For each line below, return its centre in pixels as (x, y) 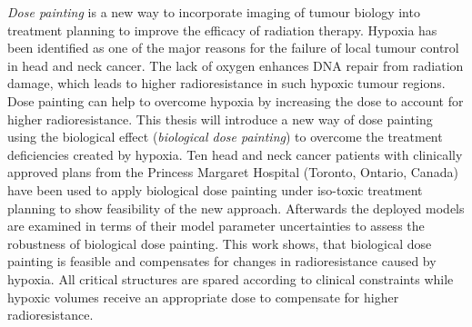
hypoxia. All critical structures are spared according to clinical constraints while (231, 278)
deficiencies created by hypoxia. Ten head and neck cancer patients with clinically (235, 154)
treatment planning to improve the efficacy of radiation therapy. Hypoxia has (222, 30)
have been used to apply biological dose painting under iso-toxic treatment (215, 189)
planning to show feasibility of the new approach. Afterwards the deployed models (236, 208)
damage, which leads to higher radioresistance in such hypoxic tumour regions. (226, 83)
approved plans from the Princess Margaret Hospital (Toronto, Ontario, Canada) (233, 172)
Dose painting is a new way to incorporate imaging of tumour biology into (214, 12)
